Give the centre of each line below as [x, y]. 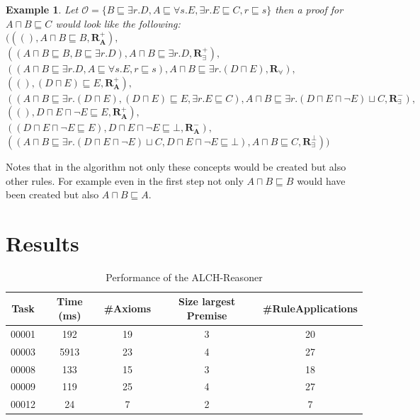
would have [321, 180]
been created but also [52, 194]
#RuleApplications [310, 308]
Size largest [207, 301]
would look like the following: [118, 23]
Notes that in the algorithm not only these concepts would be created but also [176, 166]
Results [42, 243]
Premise [207, 316]
